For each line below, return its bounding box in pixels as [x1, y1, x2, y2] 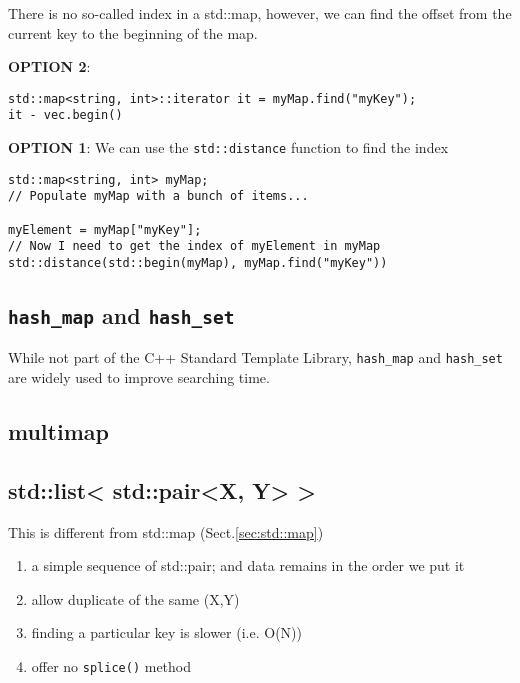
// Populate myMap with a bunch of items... [8, 189, 309, 204]
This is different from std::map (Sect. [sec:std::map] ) [8, 521, 324, 542]
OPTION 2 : [8, 56, 91, 77]
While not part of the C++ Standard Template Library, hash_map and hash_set [8, 347, 503, 368]
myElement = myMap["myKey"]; [8, 222, 202, 237]
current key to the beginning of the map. [8, 22, 258, 43]
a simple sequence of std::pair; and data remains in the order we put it [31, 555, 465, 576]
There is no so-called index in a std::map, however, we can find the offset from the [8, 3, 512, 23]
